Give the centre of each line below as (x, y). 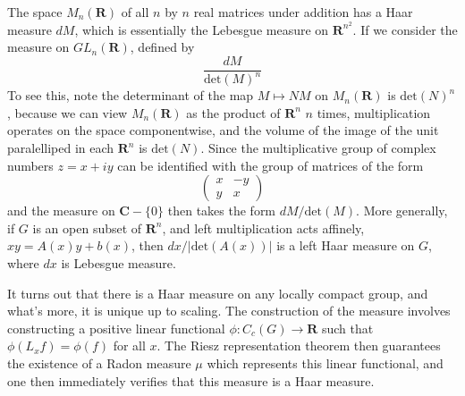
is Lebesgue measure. (118, 262)
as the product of (233, 112)
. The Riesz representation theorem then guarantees (299, 345)
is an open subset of (87, 227)
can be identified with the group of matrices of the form (271, 165)
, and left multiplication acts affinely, (263, 227)
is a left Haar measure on (346, 245)
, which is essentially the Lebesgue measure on (202, 29)
